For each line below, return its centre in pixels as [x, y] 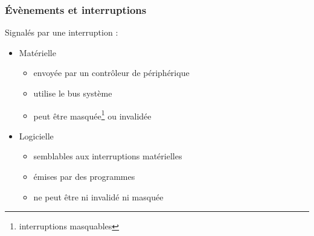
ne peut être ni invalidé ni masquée [98, 196]
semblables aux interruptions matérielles [108, 156]
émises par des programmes [84, 177]
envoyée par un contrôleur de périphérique [111, 73]
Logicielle [36, 136]
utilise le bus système [73, 93]
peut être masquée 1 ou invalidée [92, 115]
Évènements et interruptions [76, 9]
